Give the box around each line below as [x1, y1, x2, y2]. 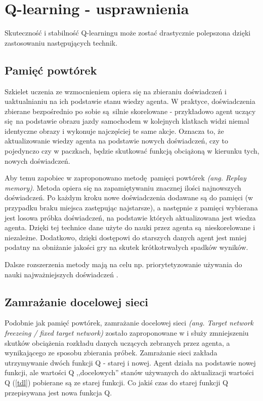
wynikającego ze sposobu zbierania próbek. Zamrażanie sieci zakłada [5, 347, 217, 358]
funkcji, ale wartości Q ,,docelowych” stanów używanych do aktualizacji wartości [5, 367, 254, 378]
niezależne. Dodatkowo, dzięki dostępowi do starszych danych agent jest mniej [5, 232, 247, 242]
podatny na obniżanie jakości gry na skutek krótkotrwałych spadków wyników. [5, 242, 248, 252]
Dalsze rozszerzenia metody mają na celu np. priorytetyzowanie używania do [5, 259, 242, 270]
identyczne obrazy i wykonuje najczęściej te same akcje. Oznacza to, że [5, 125, 224, 136]
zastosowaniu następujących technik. [5, 37, 118, 48]
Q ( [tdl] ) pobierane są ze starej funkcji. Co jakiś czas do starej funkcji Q [5, 377, 228, 387]
